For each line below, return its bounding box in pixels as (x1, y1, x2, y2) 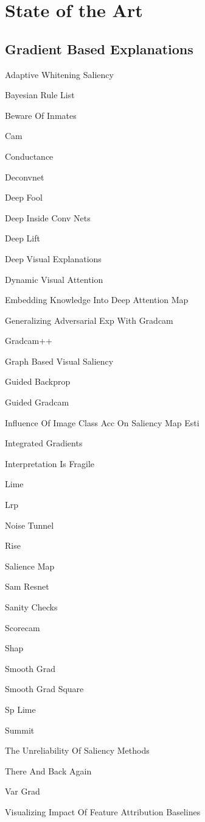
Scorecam (5, 621, 40, 634)
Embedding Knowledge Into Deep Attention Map (5, 293, 189, 306)
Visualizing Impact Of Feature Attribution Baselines (5, 805, 201, 818)
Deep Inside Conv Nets (5, 211, 91, 224)
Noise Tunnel (5, 518, 54, 531)
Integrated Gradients (5, 437, 83, 449)
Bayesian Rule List (5, 88, 75, 101)
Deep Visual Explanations (5, 252, 102, 265)
